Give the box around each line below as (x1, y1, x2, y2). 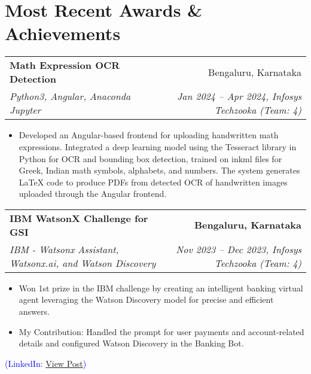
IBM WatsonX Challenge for (10, 211, 148, 225)
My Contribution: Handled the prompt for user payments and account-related (19, 325, 304, 337)
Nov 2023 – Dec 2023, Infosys (176, 242, 301, 256)
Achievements (5, 21, 121, 45)
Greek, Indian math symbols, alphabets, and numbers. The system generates (19, 164, 300, 177)
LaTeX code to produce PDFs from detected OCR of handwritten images (19, 175, 288, 188)
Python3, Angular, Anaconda (10, 89, 131, 104)
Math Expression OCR (10, 58, 120, 72)
